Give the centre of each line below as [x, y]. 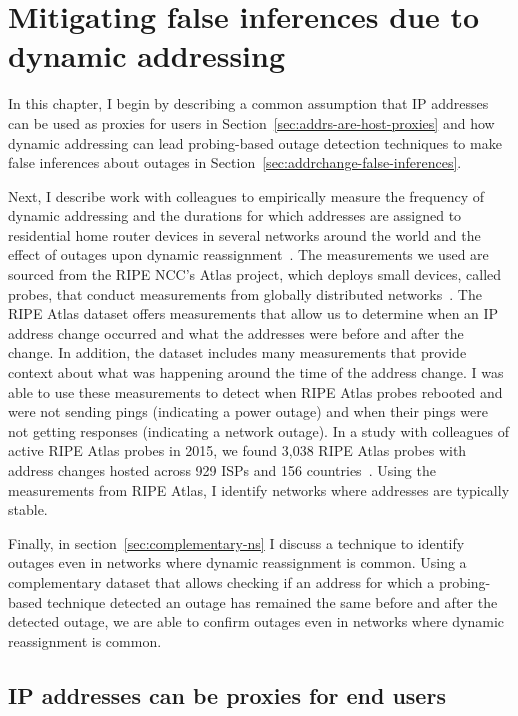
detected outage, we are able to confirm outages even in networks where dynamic [256, 621]
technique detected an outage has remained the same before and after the [272, 601]
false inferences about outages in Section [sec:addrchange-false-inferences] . [235, 162]
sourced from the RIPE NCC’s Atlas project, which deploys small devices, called [255, 274]
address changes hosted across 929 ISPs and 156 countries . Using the [222, 470]
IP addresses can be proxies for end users [227, 694]
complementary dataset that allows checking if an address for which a [221, 581]
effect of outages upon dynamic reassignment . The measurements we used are [248, 254]
